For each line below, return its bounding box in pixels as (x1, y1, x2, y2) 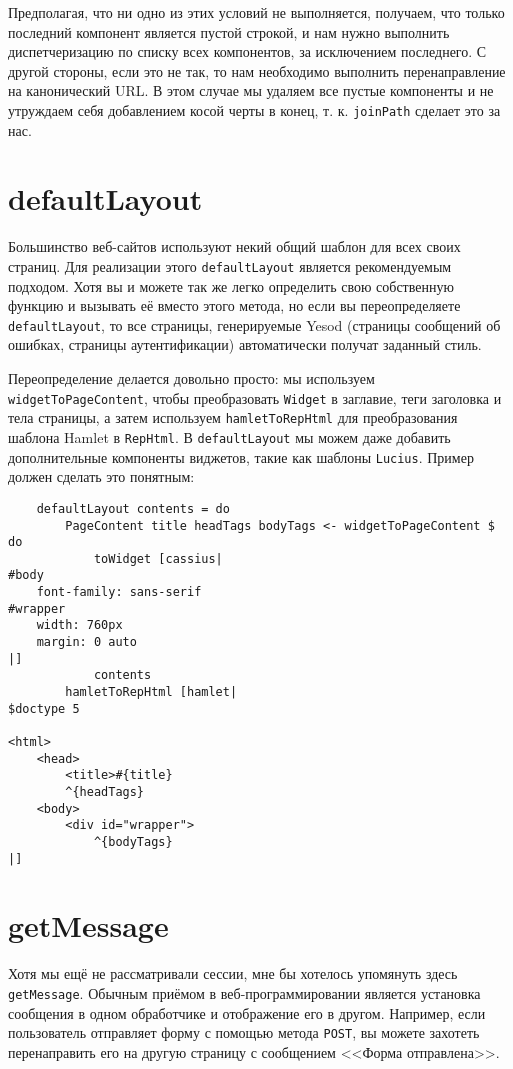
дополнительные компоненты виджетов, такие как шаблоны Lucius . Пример (8, 446, 474, 467)
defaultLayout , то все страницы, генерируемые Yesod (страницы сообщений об (8, 314, 501, 335)
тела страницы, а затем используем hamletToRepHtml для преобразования (8, 407, 458, 428)
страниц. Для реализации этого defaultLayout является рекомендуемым (8, 255, 452, 276)
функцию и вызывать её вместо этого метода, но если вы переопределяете (8, 295, 461, 316)
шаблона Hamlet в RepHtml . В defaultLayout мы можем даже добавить (8, 426, 451, 447)
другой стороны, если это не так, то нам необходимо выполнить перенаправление (8, 60, 506, 81)
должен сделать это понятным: (8, 466, 195, 487)
